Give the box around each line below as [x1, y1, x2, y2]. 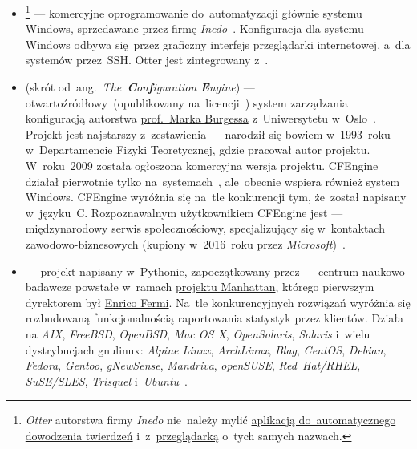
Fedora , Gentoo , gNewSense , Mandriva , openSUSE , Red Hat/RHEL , [25, 357, 361, 374]
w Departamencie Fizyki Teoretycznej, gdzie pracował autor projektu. [25, 141, 370, 158]
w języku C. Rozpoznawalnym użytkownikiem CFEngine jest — [25, 204, 343, 220]
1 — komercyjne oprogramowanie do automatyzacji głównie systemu [25, 2, 362, 21]
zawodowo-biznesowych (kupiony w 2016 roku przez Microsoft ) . [25, 235, 346, 252]
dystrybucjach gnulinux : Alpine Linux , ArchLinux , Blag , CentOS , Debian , [25, 341, 387, 358]
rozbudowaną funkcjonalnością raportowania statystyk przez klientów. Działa [25, 309, 403, 326]
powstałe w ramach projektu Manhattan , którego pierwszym [75, 278, 374, 295]
